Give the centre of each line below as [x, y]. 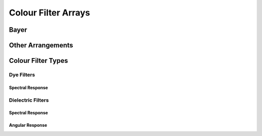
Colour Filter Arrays [49, 13]
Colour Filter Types [38, 61]
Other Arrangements [41, 45]
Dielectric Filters [29, 100]
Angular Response [28, 125]
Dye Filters [22, 75]
